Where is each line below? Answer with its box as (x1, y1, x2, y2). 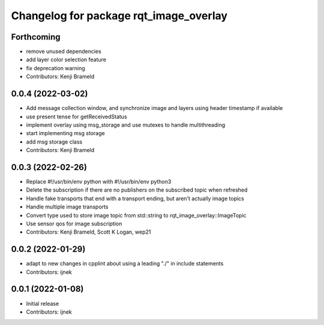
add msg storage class (26, 138, 83, 145)
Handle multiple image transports (26, 203, 109, 210)
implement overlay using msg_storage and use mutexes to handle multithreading (26, 121, 226, 129)
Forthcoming (11, 32, 61, 42)
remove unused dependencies (26, 48, 101, 55)
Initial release (26, 300, 59, 307)
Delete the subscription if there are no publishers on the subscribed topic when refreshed (26, 186, 248, 193)
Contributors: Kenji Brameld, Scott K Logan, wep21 (26, 228, 151, 235)
